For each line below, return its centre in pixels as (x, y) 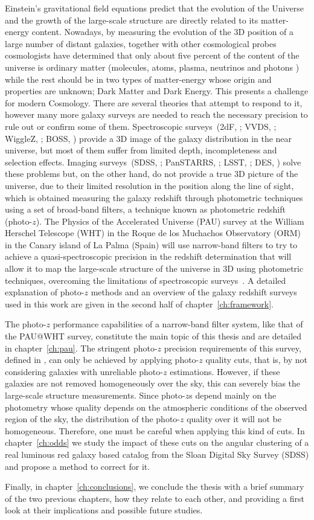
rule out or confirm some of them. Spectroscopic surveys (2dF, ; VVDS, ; (141, 126)
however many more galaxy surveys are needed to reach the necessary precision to (156, 114)
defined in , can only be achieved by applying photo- (102, 360)
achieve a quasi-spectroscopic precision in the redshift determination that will (148, 256)
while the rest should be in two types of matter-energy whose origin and (138, 79)
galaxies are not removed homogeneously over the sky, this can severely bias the (153, 383)
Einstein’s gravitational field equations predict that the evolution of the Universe (154, 8)
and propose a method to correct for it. (78, 466)
